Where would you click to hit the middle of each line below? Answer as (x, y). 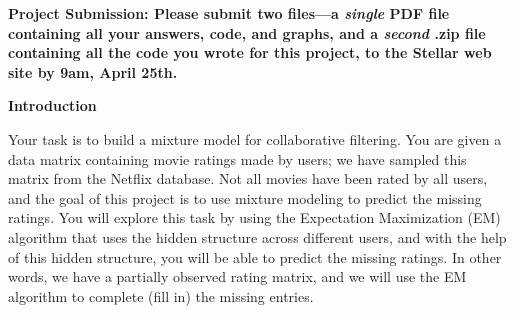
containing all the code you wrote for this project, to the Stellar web (250, 52)
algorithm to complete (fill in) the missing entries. (161, 295)
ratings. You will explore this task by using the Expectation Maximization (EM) (254, 217)
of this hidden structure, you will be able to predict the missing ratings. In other (255, 256)
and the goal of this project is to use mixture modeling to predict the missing (245, 197)
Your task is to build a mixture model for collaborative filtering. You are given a (255, 138)
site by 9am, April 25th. (93, 71)
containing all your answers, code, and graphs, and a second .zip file (247, 32)
